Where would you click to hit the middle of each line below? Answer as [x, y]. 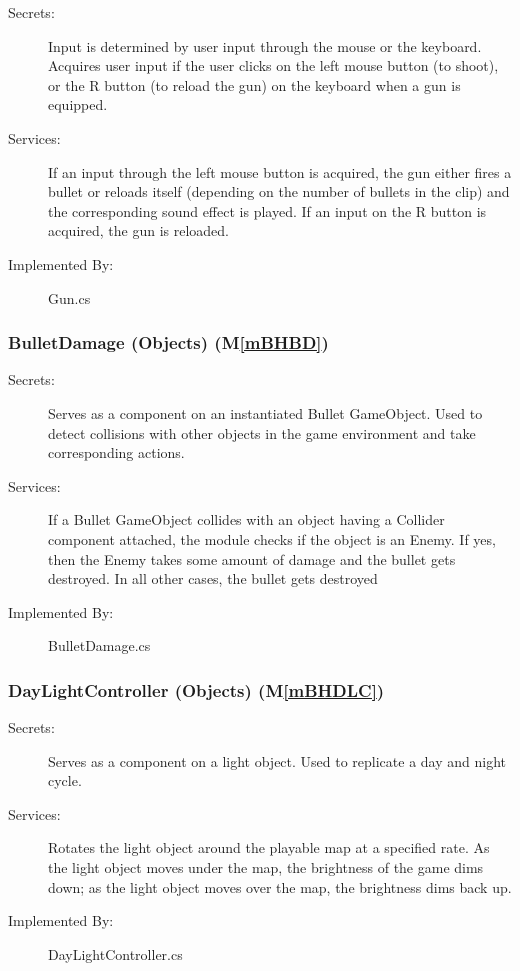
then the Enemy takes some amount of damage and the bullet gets [252, 558]
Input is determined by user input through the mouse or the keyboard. [265, 45]
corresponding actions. [116, 452]
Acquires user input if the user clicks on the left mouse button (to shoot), [273, 65]
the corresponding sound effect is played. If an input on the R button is [267, 210]
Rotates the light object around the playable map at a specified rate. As [269, 847]
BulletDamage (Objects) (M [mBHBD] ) [168, 342]
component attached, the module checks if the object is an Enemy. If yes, [272, 538]
